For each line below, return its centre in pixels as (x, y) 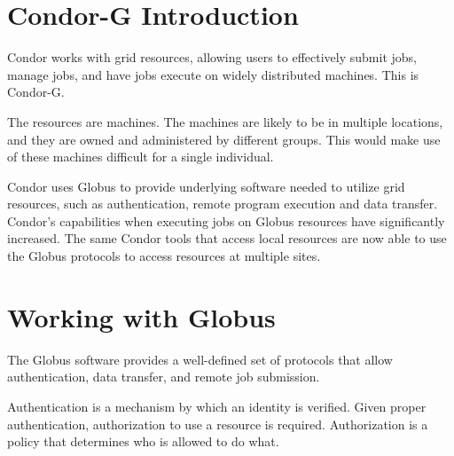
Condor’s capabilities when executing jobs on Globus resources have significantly (226, 220)
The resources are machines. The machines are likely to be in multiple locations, (225, 121)
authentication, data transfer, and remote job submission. (164, 377)
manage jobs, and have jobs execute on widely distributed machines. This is (213, 74)
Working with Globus (141, 316)
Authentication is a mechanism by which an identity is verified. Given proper (217, 406)
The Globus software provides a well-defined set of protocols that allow (200, 359)
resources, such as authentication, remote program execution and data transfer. (223, 204)
